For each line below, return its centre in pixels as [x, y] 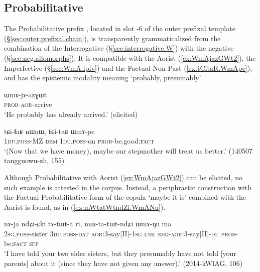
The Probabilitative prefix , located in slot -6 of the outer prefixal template [120, 28]
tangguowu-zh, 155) [34, 160]
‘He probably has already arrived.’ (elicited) [71, 114]
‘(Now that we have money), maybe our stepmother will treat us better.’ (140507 [128, 150]
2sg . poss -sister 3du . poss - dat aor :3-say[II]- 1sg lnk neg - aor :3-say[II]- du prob [120, 233]
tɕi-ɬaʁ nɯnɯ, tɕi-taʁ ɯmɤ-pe [49, 131]
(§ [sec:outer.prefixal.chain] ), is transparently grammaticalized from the [112, 38]
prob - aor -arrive [28, 104]
